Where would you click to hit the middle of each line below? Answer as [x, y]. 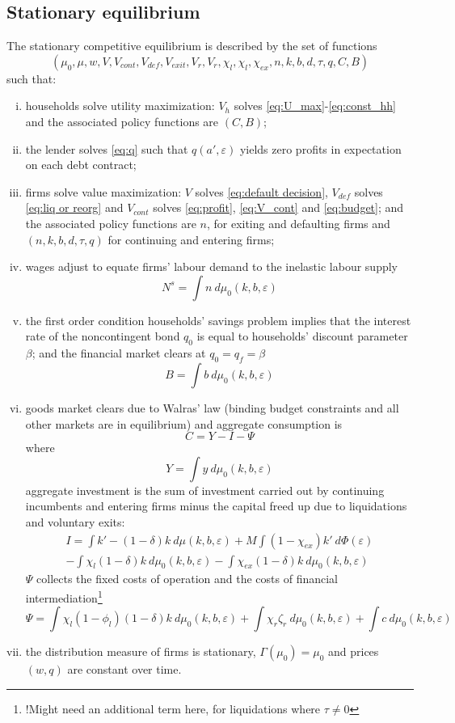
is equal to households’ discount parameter [302, 336]
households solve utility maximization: [120, 106]
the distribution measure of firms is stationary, [141, 651]
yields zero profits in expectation [320, 148]
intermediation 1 [64, 596]
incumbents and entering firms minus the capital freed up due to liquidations [216, 506]
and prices [354, 651]
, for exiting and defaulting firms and [298, 223]
